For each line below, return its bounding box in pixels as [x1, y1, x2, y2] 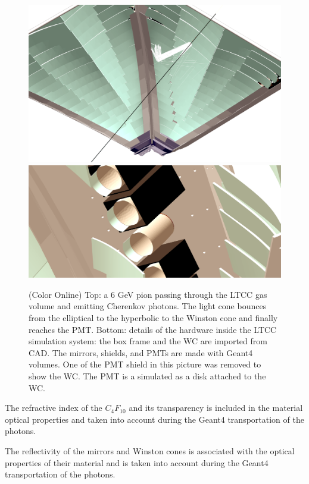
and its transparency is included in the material [129, 401, 303, 414]
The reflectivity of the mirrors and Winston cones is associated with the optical [5, 444, 295, 457]
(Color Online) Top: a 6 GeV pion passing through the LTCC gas [29, 288, 267, 300]
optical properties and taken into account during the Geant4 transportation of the [5, 413, 304, 425]
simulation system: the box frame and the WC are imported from [29, 335, 267, 347]
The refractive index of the [5, 401, 102, 414]
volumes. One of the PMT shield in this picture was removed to [29, 358, 261, 370]
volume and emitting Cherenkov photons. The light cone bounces [29, 300, 267, 312]
